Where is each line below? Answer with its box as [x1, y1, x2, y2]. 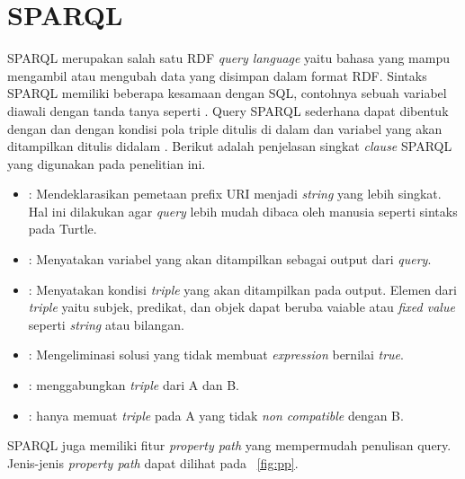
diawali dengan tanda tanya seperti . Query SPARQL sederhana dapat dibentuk [7, 101, 449, 120]
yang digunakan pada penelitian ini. [7, 154, 206, 173]
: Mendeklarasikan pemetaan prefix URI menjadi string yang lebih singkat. [28, 184, 442, 203]
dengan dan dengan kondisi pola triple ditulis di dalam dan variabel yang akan [7, 119, 443, 137]
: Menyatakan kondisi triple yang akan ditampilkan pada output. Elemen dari [28, 279, 457, 298]
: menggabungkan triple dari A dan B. [28, 376, 239, 395]
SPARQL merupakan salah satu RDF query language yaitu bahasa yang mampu [7, 49, 450, 67]
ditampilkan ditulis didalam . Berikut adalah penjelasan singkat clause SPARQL [7, 137, 452, 155]
